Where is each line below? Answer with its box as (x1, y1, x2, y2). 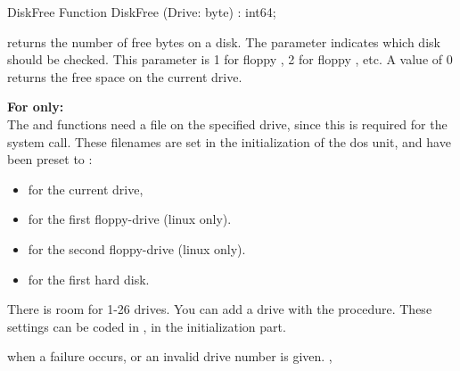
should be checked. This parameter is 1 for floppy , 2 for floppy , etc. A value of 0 (7, 50, 453, 69)
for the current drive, (28, 179, 144, 198)
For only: (7, 97, 64, 116)
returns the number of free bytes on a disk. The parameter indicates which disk (7, 32, 440, 51)
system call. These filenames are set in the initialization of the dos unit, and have (7, 132, 451, 151)
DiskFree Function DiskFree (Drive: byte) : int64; (7, 3, 276, 21)
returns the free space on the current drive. (7, 67, 242, 86)
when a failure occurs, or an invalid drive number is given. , (7, 347, 333, 366)
